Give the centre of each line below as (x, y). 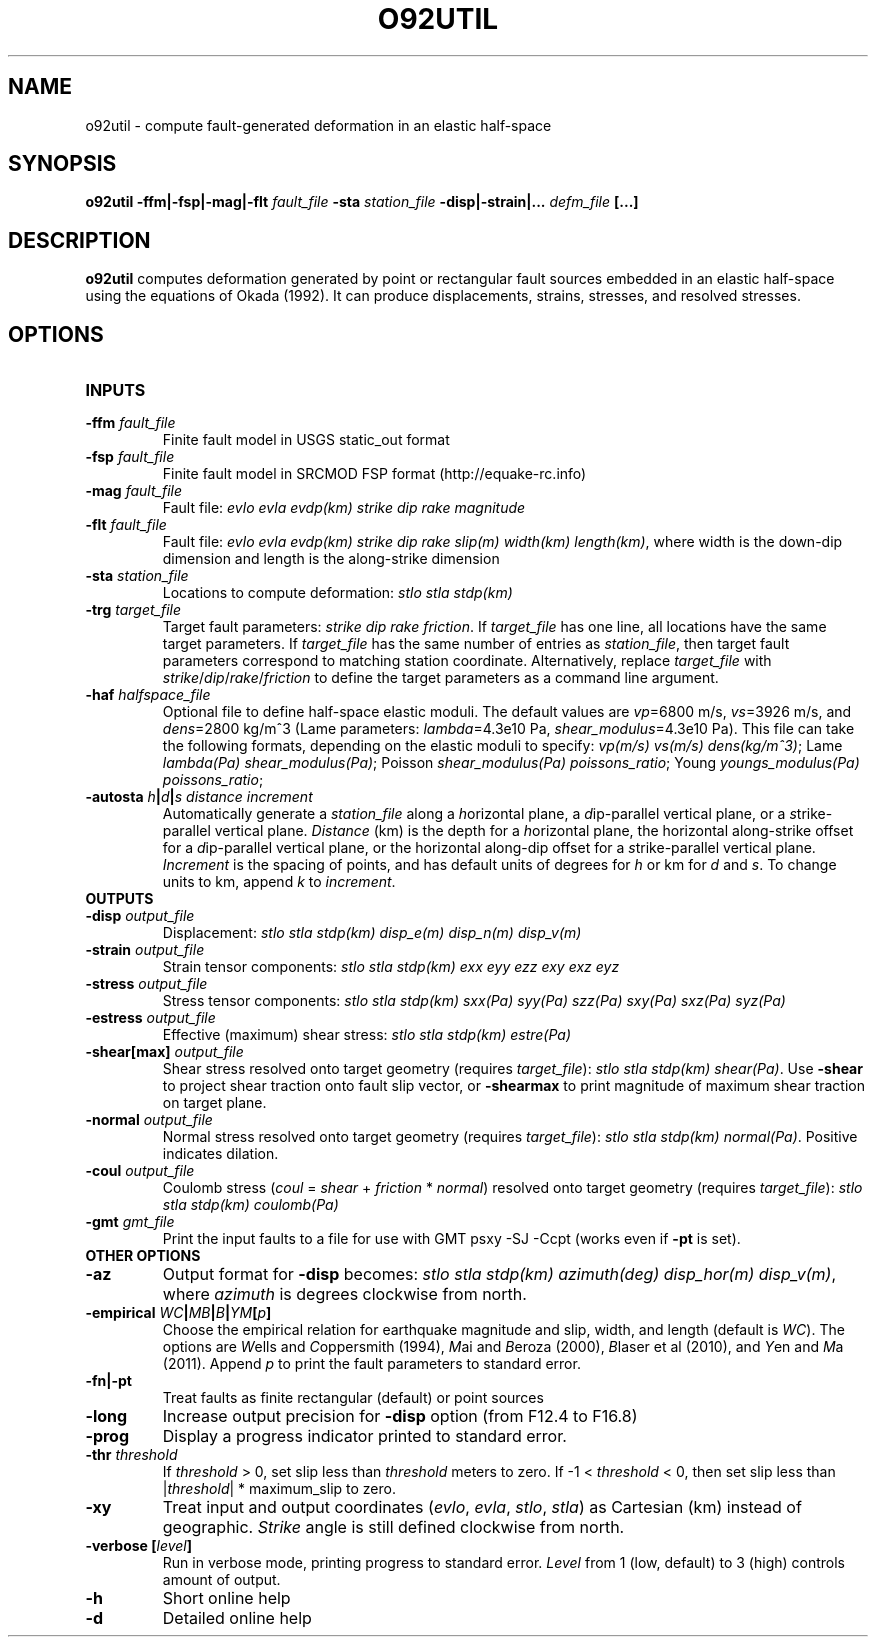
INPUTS (115, 390)
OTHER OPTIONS (143, 1256)
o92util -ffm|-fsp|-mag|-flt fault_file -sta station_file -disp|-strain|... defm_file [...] (362, 202)
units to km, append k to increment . (279, 882)
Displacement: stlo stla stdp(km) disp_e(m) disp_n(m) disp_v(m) (372, 933)
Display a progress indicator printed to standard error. (364, 1436)
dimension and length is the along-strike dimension (331, 559)
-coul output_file (140, 1171)
